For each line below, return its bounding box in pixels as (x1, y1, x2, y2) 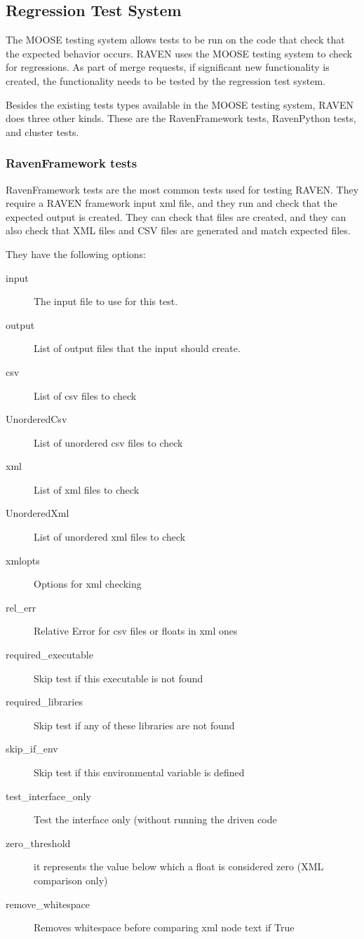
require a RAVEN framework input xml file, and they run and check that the (6, 196, 337, 210)
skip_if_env (6, 741, 58, 756)
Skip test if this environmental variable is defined (34, 765, 245, 780)
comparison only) (34, 872, 108, 887)
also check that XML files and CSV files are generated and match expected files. (6, 223, 351, 238)
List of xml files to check (34, 482, 140, 496)
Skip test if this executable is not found (34, 670, 203, 685)
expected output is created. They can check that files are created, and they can (6, 209, 346, 224)
